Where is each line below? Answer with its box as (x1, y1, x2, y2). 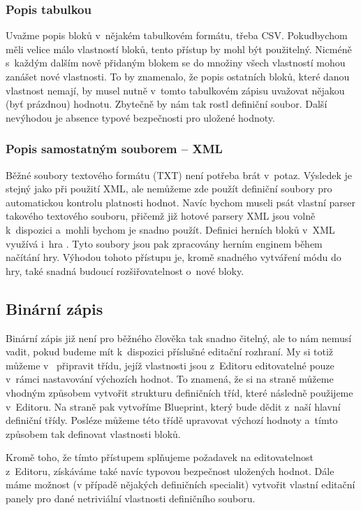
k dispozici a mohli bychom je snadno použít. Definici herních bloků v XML (6, 222, 335, 236)
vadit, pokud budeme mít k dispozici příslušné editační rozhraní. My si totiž (6, 344, 334, 359)
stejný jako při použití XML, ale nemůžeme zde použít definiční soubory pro (6, 181, 332, 196)
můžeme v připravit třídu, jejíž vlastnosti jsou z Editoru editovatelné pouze (6, 357, 334, 372)
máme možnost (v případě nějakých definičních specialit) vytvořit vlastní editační (6, 477, 355, 492)
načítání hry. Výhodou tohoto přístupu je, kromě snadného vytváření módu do (6, 250, 341, 264)
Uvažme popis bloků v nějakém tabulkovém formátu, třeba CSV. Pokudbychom (6, 28, 348, 43)
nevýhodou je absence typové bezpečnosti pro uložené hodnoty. (6, 110, 275, 125)
